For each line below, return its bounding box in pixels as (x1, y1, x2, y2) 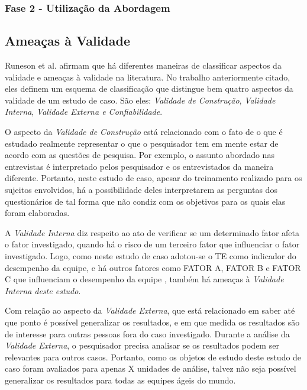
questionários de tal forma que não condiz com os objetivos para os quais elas (5, 195, 286, 207)
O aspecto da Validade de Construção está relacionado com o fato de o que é (5, 125, 283, 138)
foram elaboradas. (5, 207, 70, 219)
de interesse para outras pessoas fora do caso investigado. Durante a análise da (5, 327, 290, 340)
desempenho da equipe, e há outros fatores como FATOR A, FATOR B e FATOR (5, 261, 301, 273)
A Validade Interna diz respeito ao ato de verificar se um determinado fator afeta (5, 226, 300, 238)
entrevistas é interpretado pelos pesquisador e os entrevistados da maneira (5, 160, 274, 172)
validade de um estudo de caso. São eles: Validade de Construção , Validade (5, 94, 276, 106)
